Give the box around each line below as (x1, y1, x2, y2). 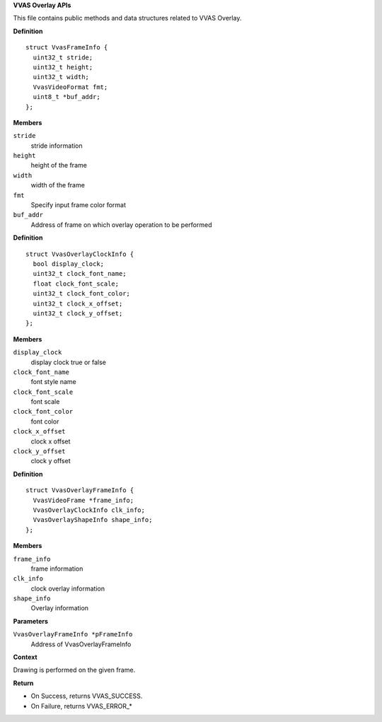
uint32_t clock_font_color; (33, 290, 131, 298)
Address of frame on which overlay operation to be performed (30, 220, 212, 229)
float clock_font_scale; (33, 279, 120, 288)
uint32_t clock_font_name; (33, 269, 127, 278)
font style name (30, 378, 77, 386)
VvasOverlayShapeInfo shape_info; (33, 516, 153, 524)
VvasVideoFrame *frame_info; (33, 496, 134, 504)
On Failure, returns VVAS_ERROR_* (30, 701, 132, 710)
